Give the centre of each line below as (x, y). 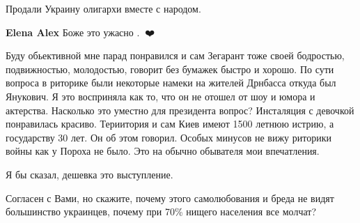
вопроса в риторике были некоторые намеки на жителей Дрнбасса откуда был (171, 83)
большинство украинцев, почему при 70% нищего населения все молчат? (161, 212)
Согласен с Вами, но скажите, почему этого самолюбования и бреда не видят (170, 198)
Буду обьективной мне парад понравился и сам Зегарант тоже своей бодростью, (175, 55)
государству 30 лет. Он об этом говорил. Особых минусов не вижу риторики (169, 137)
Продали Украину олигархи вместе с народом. (103, 8)
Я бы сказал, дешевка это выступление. (89, 174)
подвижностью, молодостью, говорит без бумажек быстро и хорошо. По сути (170, 69)
